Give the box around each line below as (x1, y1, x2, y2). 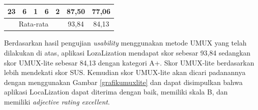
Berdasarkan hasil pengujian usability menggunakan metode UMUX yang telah (4, 37, 246, 48)
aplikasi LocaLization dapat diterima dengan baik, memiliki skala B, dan (4, 86, 228, 97)
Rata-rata (18, 18, 48, 29)
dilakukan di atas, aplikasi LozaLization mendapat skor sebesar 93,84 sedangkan (4, 47, 250, 58)
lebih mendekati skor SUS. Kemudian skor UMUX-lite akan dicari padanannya (4, 67, 245, 77)
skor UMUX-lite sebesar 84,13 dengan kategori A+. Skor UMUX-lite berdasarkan (4, 57, 254, 67)
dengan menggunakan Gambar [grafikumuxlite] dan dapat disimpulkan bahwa (4, 76, 243, 87)
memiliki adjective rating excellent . (4, 96, 110, 106)
